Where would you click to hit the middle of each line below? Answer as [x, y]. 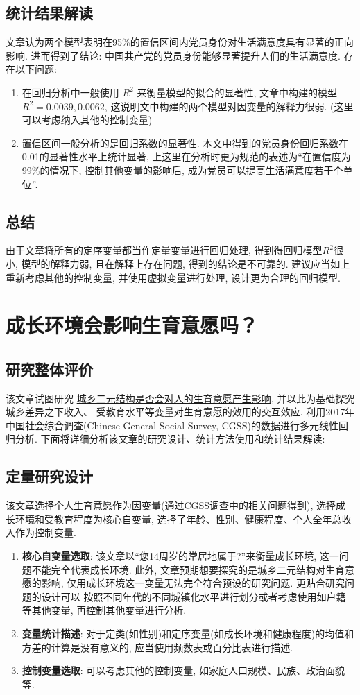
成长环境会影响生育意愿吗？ [132, 325]
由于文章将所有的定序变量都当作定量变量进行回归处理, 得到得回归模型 [164, 250]
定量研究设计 [49, 476]
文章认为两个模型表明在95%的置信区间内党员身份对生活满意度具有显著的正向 [180, 42]
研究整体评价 [49, 369]
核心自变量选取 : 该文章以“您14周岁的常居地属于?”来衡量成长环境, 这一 [180, 556]
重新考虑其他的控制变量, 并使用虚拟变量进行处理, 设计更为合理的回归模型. [173, 277]
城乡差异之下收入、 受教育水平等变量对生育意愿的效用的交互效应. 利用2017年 [180, 412]
